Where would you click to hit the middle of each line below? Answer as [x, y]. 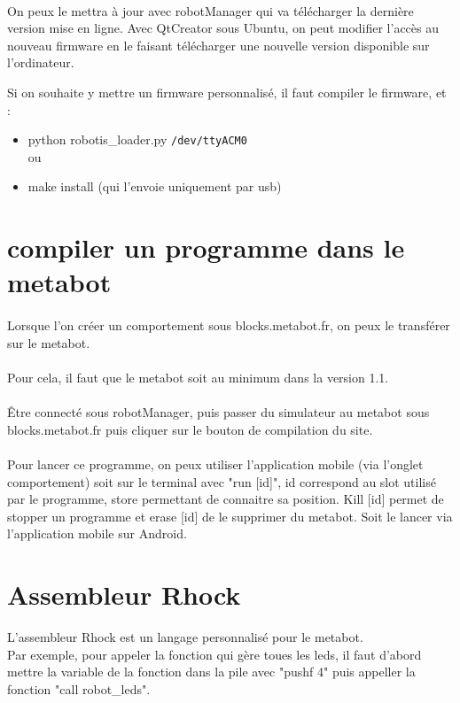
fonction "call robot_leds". [79, 688]
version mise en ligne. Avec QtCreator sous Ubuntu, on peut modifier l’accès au [223, 28]
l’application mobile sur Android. [97, 533]
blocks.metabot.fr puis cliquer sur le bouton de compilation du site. [190, 429]
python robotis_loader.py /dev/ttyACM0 [137, 139]
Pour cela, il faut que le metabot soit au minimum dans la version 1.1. [198, 377]
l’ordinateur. [41, 62]
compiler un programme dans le [206, 247]
